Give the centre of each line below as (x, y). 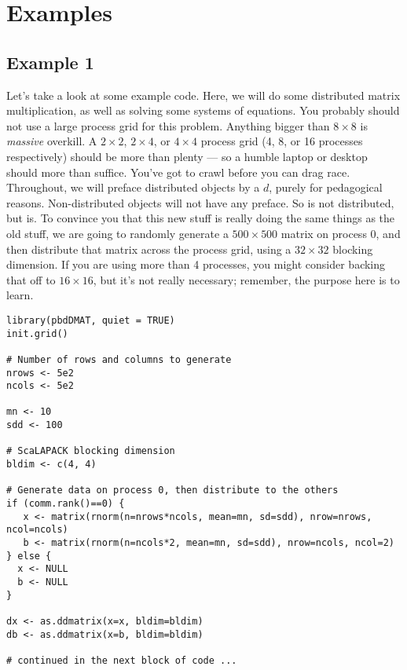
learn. (20, 295)
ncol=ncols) (37, 530)
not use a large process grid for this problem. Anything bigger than (168, 125)
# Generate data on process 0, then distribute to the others (172, 491)
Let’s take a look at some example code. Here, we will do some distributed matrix (203, 95)
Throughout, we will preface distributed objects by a (133, 187)
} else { (29, 556)
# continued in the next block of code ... (122, 660)
